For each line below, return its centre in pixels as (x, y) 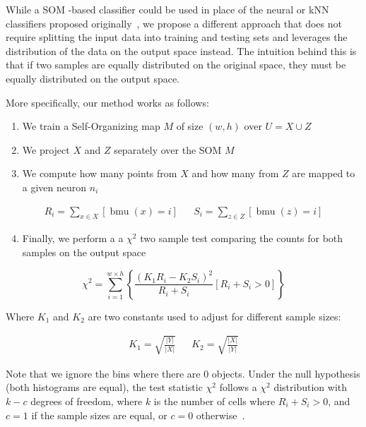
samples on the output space (84, 252)
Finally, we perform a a (73, 238)
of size (190, 126)
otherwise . (220, 415)
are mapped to (324, 173)
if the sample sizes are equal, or (99, 415)
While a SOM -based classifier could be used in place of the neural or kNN (167, 9)
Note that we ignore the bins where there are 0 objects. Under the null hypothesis (183, 373)
